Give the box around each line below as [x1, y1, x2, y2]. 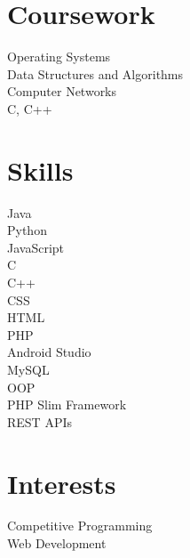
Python [7, 221, 47, 239]
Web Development [7, 534, 107, 553]
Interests [7, 465, 116, 501]
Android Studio [7, 343, 91, 361]
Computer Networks [7, 82, 117, 101]
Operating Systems [7, 47, 111, 66]
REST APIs [7, 412, 72, 431]
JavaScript [7, 238, 65, 256]
